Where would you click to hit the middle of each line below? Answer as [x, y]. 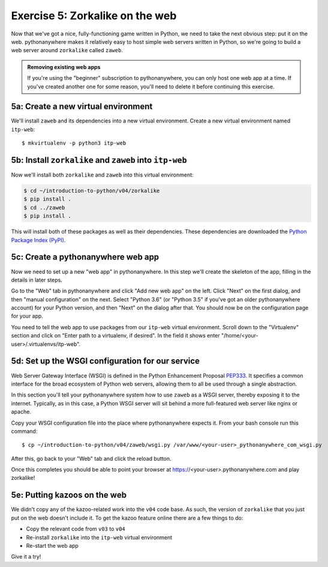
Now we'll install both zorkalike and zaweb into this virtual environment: [103, 175]
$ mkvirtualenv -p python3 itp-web [74, 143]
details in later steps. [37, 280]
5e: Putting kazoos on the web [69, 495]
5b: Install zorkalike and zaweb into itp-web [99, 160]
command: [24, 431]
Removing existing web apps [64, 67]
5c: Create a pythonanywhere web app [85, 257]
